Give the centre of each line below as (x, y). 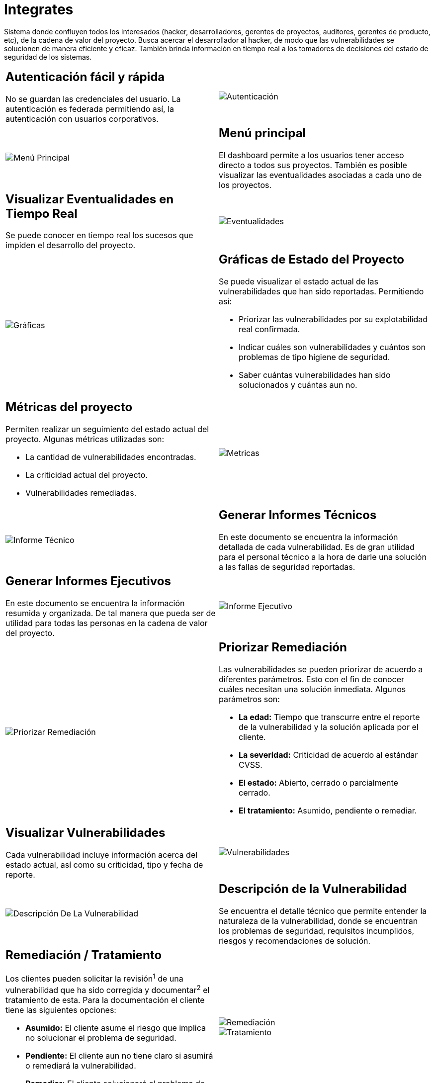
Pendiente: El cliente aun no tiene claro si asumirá (119, 1056)
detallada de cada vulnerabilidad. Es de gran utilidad (317, 547)
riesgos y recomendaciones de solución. (295, 941)
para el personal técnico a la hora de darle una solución (323, 557)
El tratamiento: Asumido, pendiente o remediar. (328, 811)
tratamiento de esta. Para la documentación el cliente (105, 1000)
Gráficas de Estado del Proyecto (311, 260)
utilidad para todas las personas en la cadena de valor (107, 623)
